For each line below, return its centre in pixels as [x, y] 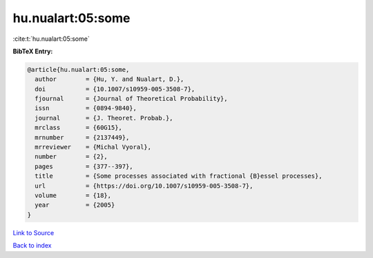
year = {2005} [75, 205]
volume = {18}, [73, 195]
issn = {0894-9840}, [86, 108]
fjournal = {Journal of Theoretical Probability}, [131, 99]
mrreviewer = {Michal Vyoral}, [93, 147]
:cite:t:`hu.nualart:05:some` [51, 39]
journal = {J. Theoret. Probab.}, [104, 118]
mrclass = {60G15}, [78, 128]
